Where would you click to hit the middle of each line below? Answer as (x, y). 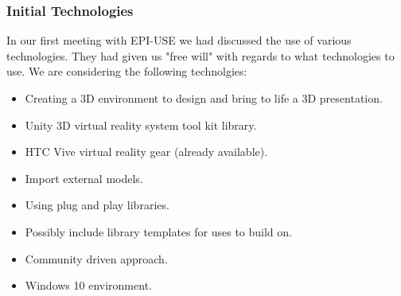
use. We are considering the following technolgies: (127, 71)
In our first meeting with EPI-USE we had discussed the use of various (179, 40)
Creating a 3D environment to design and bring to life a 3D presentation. (204, 98)
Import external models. (84, 178)
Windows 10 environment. (88, 285)
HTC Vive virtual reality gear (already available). (146, 152)
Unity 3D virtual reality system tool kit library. (141, 125)
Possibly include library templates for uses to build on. (158, 231)
